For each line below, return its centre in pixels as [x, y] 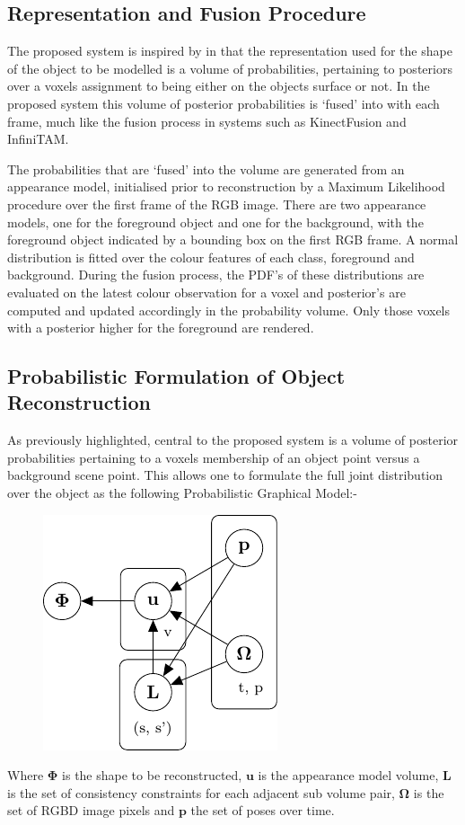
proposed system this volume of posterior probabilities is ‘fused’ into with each [224, 103]
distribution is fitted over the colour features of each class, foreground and [211, 257]
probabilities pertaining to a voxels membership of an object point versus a [214, 457]
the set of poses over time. [263, 810]
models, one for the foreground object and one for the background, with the [215, 222]
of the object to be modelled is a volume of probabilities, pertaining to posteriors [230, 68]
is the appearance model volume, [348, 775]
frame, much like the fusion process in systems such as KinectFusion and [207, 121]
